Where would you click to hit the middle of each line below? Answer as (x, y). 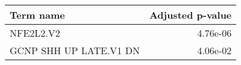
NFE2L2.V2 (35, 33)
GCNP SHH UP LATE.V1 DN (75, 50)
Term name (37, 15)
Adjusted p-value (190, 15)
